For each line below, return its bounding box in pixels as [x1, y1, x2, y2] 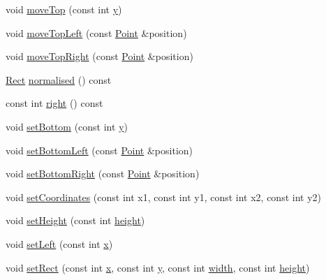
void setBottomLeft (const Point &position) [6, 142, 193, 157]
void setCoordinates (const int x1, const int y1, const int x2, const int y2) [6, 189, 322, 204]
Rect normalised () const [6, 72, 112, 87]
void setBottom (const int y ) [6, 119, 128, 133]
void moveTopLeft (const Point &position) [6, 25, 187, 40]
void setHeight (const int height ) [6, 213, 145, 228]
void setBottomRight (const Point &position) [6, 166, 200, 181]
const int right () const [6, 96, 103, 110]
